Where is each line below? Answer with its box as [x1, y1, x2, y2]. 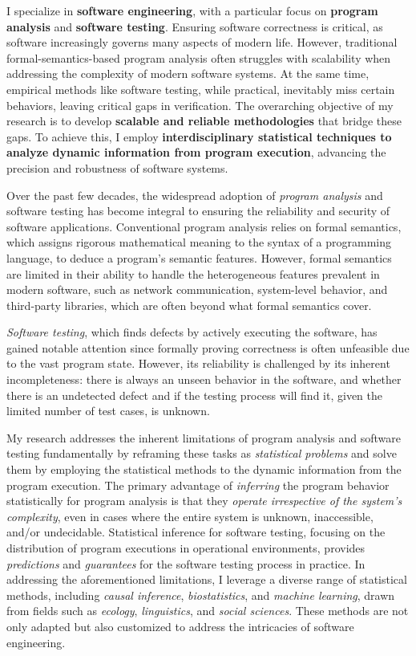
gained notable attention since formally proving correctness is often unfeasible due [6, 339, 410, 356]
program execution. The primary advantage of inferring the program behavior [6, 476, 390, 493]
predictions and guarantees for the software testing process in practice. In [6, 555, 366, 572]
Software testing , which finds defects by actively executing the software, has [6, 324, 378, 340]
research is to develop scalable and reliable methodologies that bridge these [6, 112, 402, 129]
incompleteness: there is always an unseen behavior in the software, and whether [6, 371, 402, 388]
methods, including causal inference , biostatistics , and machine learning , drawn [6, 586, 395, 603]
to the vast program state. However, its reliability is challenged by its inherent [6, 355, 390, 372]
